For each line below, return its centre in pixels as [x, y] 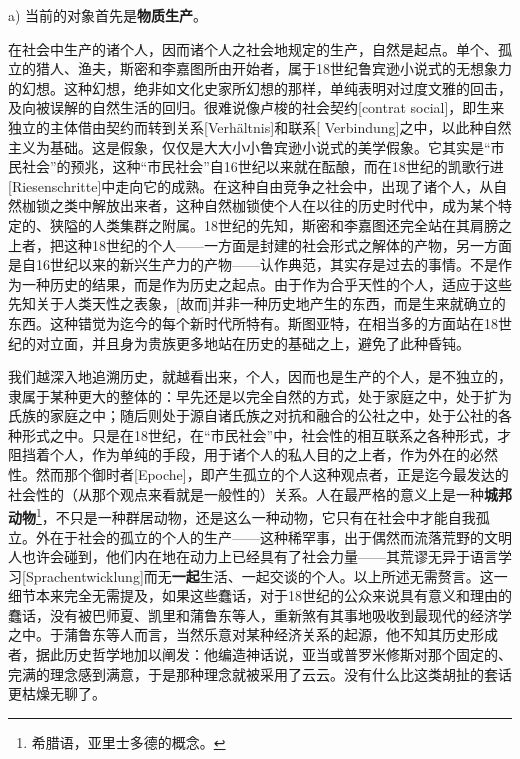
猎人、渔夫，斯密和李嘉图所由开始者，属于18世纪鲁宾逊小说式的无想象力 [273, 68]
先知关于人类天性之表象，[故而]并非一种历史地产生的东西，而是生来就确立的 [257, 303]
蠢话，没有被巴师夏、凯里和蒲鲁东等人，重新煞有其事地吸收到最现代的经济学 [260, 614]
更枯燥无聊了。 [57, 693]
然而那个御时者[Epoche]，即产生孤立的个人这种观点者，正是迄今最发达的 [272, 474]
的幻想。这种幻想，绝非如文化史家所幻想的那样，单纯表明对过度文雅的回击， [260, 87]
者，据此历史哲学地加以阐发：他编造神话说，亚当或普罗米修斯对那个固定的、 [260, 654]
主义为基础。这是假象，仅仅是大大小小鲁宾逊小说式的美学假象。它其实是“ [249, 146]
